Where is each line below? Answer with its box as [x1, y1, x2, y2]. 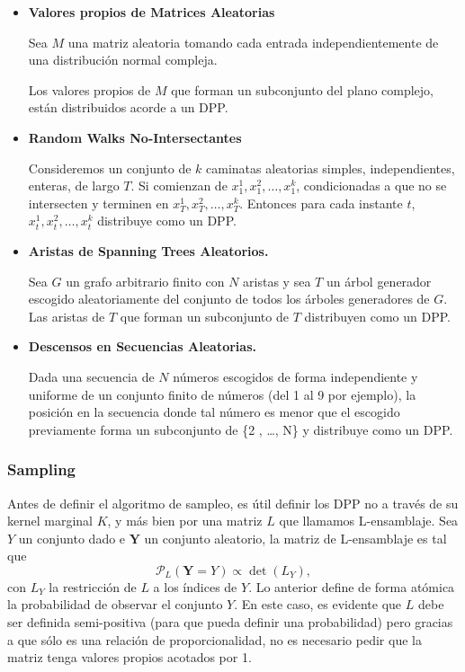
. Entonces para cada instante [239, 193, 403, 212]
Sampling [7, 458, 76, 481]
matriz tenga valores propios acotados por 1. [7, 648, 252, 667]
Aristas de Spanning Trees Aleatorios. [28, 241, 269, 260]
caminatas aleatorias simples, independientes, [206, 158, 455, 177]
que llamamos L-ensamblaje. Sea [279, 511, 459, 530]
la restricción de [49, 577, 137, 596]
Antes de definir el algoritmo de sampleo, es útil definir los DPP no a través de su [7, 493, 459, 512]
